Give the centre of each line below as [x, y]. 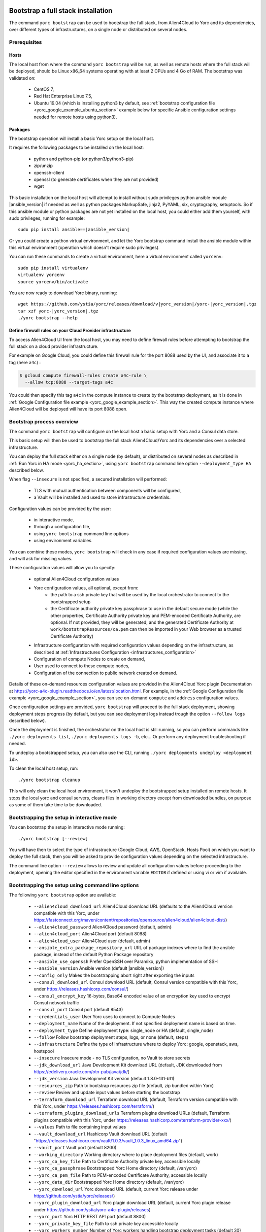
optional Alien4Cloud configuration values [76, 579]
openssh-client [49, 172]
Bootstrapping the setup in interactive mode [63, 817]
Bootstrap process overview [44, 421]
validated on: [22, 78]
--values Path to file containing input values [80, 1127]
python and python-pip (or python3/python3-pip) [84, 159]
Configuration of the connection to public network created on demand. [105, 673]
